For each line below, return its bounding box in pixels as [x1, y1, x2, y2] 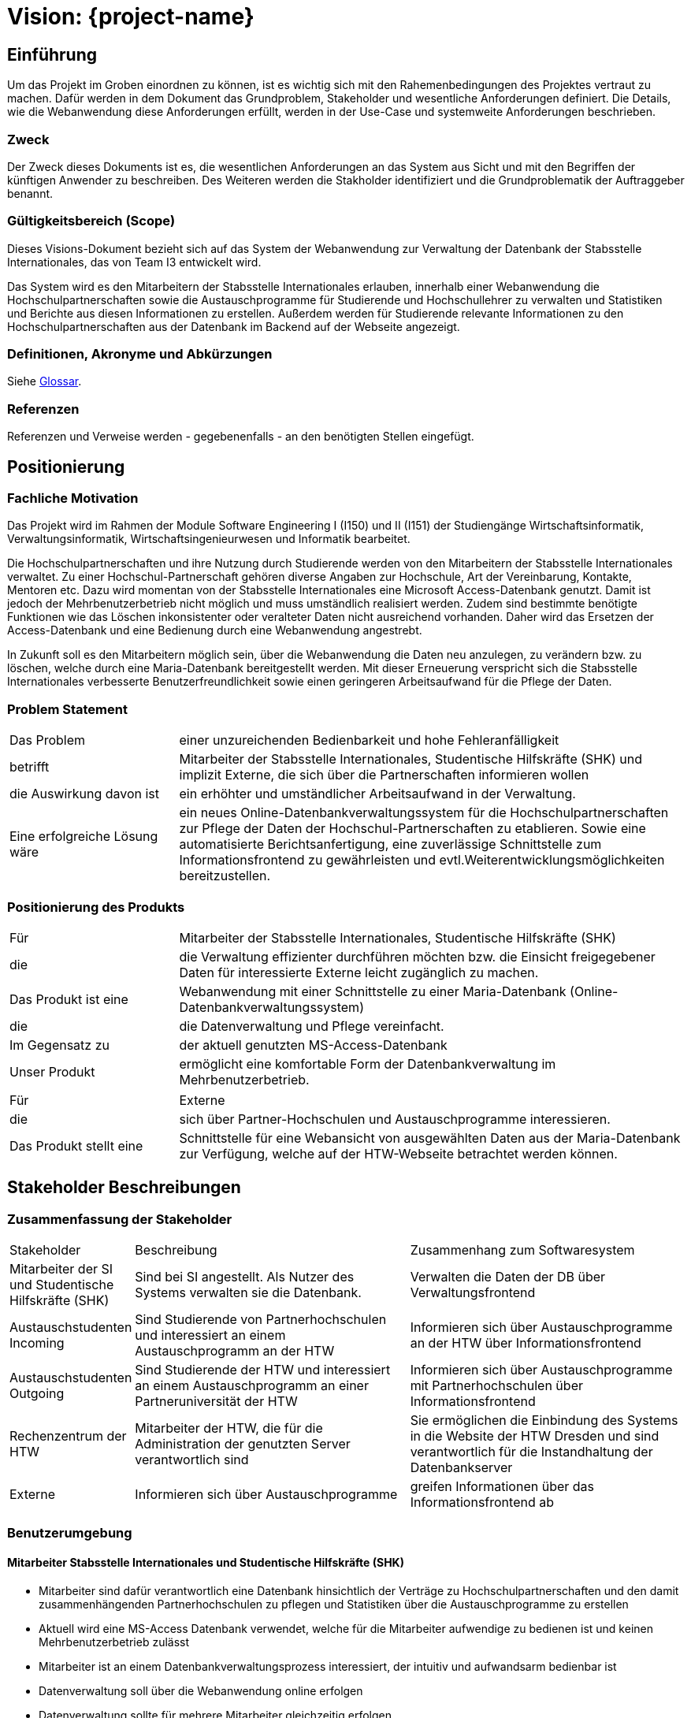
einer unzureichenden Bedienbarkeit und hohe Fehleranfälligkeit [179, 732, 559, 749]
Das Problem [9, 732, 86, 749]
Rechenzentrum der [9, 1428, 127, 1445]
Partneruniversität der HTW [135, 1393, 298, 1410]
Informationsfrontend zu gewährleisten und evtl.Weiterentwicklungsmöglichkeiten [179, 852, 665, 868]
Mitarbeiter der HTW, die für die [135, 1420, 323, 1437]
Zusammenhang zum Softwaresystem [410, 1242, 635, 1259]
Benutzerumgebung [7, 1525, 132, 1541]
